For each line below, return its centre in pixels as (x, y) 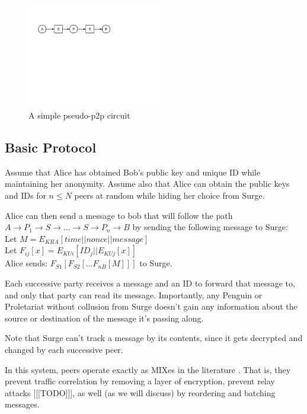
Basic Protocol (51, 147)
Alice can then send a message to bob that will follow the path (119, 215)
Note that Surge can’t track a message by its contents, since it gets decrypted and (154, 338)
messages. (22, 404)
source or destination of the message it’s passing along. (104, 318)
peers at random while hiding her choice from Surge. (170, 195)
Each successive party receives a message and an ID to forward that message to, (150, 283)
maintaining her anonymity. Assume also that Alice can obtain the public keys (147, 184)
